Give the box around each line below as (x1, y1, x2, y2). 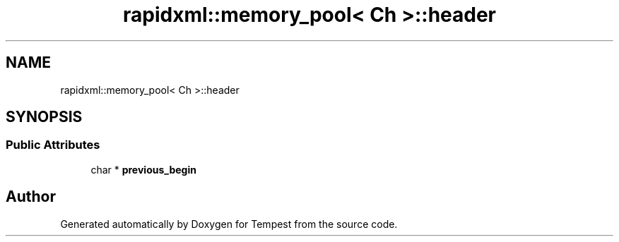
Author (6, 188, 56, 206)
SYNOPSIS (6, 108, 83, 126)
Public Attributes (6, 138, 100, 152)
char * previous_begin (90, 163, 196, 176)
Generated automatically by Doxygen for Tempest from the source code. (60, 217, 398, 230)
